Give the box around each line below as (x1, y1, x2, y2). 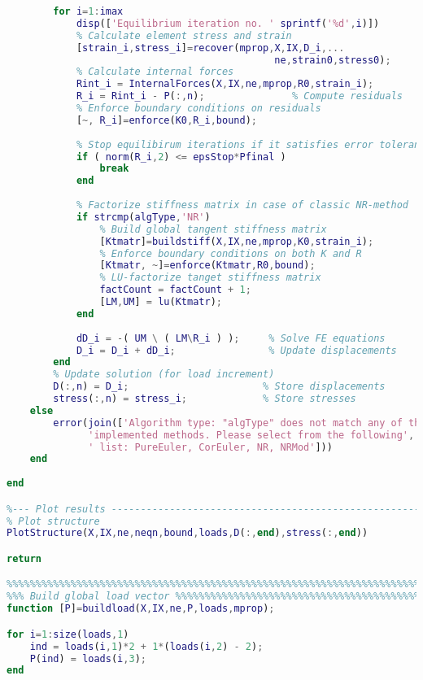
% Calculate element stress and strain (76, 29, 292, 41)
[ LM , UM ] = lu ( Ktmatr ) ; (99, 296, 222, 307)
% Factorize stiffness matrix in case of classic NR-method (76, 199, 408, 211)
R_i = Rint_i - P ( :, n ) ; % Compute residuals (76, 90, 403, 102)
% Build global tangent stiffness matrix (99, 223, 327, 235)
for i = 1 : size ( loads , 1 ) (7, 628, 129, 640)
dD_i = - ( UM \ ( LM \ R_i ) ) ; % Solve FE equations (76, 332, 386, 344)
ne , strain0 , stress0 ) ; (274, 54, 391, 66)
